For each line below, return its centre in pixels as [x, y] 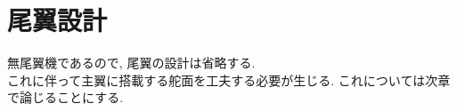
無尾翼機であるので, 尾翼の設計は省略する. [131, 63]
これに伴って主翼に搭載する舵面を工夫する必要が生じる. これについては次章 [229, 79]
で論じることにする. [65, 97]
